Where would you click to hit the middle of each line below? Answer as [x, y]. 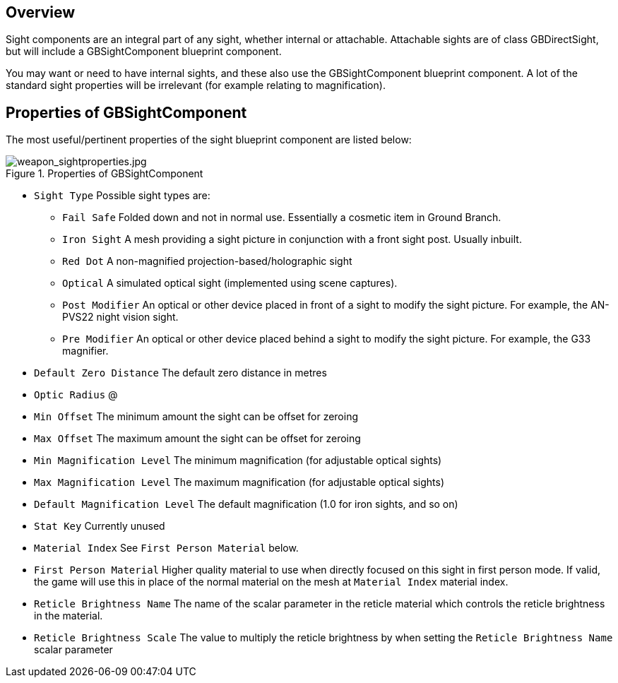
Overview [41, 12]
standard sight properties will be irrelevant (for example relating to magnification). [196, 85]
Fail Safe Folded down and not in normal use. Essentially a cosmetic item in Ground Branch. [282, 218]
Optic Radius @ [76, 395]
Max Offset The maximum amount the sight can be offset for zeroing [197, 439]
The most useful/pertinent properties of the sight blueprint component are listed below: [209, 140]
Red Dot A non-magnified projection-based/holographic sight [207, 261]
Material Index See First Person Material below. [166, 548]
